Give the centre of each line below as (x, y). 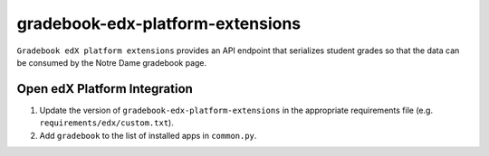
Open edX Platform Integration (105, 89)
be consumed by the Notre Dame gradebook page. (112, 62)
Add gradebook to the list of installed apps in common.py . (148, 135)
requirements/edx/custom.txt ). (106, 123)
